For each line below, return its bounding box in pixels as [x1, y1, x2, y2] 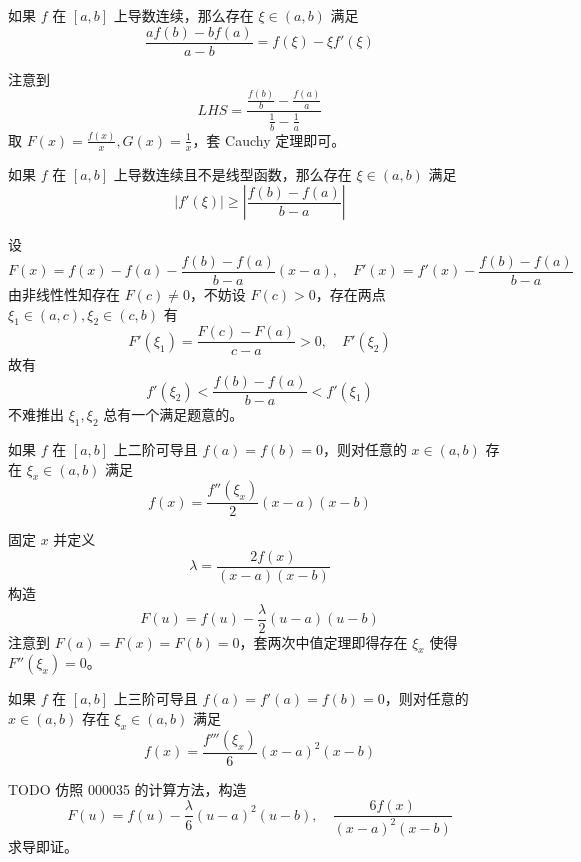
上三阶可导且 [113, 688, 198, 709]
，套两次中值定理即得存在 [239, 631, 408, 652]
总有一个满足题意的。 [103, 404, 244, 425]
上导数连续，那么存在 [113, 5, 254, 25]
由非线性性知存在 [8, 284, 120, 304]
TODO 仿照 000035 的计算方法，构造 [8, 778, 247, 799]
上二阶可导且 [113, 438, 198, 459]
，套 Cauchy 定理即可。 [192, 129, 346, 150]
